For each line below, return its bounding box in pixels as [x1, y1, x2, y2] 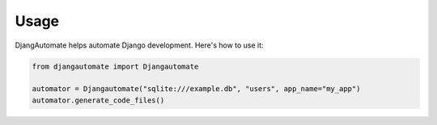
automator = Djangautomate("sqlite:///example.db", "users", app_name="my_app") [32, 85, 361, 94]
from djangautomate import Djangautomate [32, 61, 199, 71]
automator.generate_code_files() [32, 95, 165, 105]
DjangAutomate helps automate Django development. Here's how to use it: [15, 40, 264, 50]
